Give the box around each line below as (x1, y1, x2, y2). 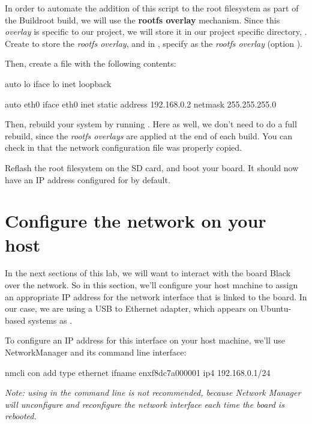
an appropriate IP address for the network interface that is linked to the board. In (5, 290, 307, 303)
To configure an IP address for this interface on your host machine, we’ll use (5, 334, 286, 347)
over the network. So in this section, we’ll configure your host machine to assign (5, 279, 298, 291)
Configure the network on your (5, 208, 266, 233)
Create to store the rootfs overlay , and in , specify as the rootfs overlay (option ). (5, 37, 302, 49)
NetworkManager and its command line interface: (5, 346, 187, 358)
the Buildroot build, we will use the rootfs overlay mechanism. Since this (5, 13, 280, 26)
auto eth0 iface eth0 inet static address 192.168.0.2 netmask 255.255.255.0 (5, 97, 277, 110)
